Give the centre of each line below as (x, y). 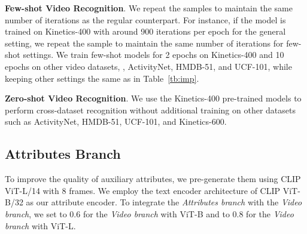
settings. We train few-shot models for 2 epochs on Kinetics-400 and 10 (153, 55)
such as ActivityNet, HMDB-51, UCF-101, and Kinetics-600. (116, 121)
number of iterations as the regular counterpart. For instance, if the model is (145, 19)
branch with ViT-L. (40, 225)
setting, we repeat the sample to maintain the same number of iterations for (144, 43)
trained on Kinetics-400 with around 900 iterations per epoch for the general (145, 31)
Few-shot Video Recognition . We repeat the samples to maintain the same (149, 8)
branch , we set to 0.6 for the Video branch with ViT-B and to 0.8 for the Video (149, 213)
